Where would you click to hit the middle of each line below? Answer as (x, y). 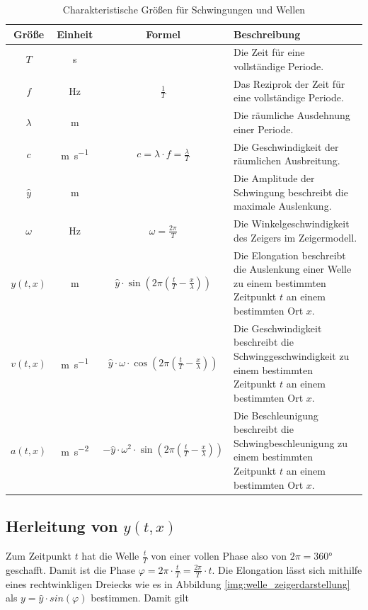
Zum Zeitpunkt (39, 555)
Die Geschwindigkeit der (286, 146)
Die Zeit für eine (269, 52)
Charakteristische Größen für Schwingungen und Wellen (184, 9)
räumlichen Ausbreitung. (287, 160)
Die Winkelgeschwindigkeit (292, 224)
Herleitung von (62, 526)
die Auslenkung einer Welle (293, 269)
